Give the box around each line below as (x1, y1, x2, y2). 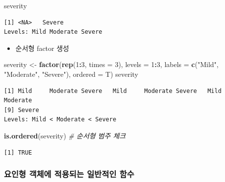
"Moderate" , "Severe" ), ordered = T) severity (4, 68, 139, 79)
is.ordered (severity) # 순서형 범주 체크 (4, 130, 126, 140)
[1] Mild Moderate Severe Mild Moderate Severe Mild (4, 87, 222, 94)
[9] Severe (4, 106, 39, 114)
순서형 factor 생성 (15, 43, 69, 53)
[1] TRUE (4, 149, 32, 156)
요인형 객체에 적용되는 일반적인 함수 (4, 168, 134, 180)
